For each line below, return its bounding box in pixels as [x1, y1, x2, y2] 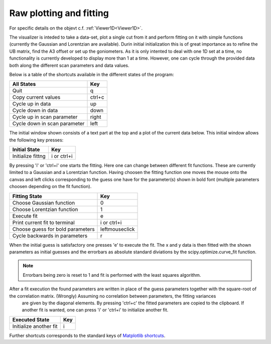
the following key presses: [9, 137, 64, 143]
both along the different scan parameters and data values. [9, 62, 130, 68]
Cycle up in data [12, 100, 51, 107]
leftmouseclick [100, 226, 135, 233]
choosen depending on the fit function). [9, 184, 92, 190]
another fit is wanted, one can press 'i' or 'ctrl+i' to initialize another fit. [22, 307, 169, 313]
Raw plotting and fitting [9, 8, 109, 19]
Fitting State [12, 193, 43, 200]
